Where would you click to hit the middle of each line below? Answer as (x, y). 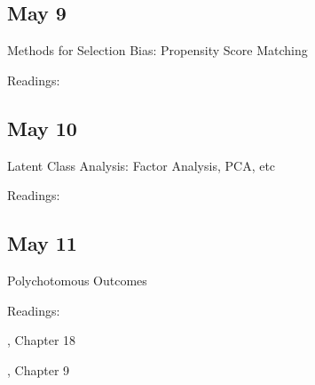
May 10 (42, 128)
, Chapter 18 (42, 340)
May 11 (42, 243)
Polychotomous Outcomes (77, 280)
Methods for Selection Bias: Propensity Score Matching (157, 50)
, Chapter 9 (39, 369)
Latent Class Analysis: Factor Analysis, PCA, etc (142, 165)
